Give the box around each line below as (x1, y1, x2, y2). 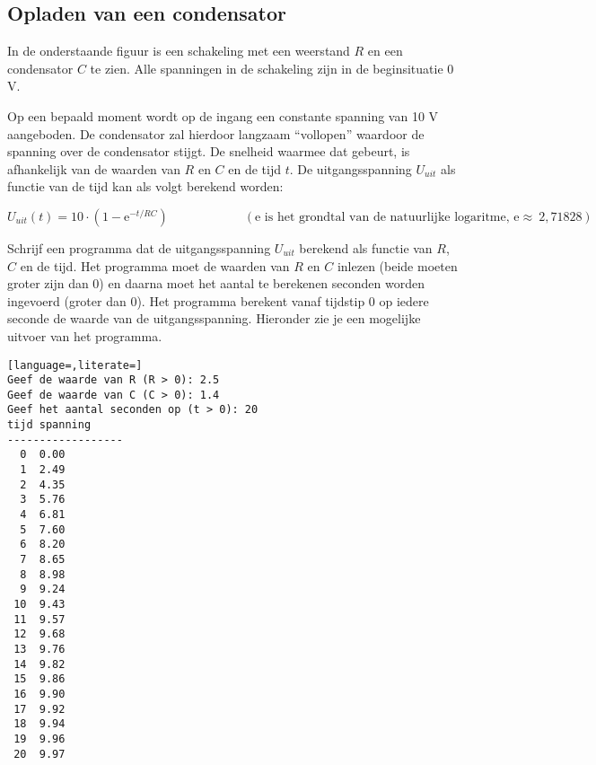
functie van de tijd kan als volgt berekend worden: (7, 177, 284, 196)
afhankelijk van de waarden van (7, 159, 180, 178)
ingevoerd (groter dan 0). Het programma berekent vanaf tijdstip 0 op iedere (7, 291, 429, 310)
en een (367, 41, 403, 60)
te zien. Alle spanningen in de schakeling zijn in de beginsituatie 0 (90, 58, 454, 77)
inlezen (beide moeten (337, 256, 458, 275)
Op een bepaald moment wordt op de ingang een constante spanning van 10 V (7, 106, 439, 125)
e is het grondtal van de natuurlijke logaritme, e (255, 210, 520, 224)
